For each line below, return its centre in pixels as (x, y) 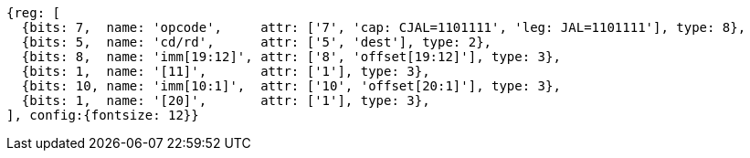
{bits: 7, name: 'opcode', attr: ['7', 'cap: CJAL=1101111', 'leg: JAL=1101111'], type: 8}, (384, 27)
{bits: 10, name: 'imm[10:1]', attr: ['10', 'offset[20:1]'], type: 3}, (291, 86)
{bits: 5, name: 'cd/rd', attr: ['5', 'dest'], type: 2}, (257, 42)
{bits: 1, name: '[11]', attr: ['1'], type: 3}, (226, 71)
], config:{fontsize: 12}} (103, 115)
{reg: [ (34, 13)
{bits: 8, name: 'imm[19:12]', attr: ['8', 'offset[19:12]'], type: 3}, (291, 57)
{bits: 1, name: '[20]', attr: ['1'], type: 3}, (226, 100)
